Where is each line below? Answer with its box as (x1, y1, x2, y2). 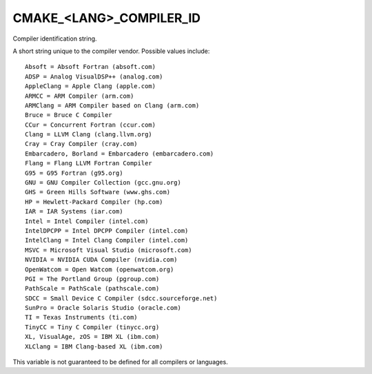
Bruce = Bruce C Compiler (25, 111, 113, 119)
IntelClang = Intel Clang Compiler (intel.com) (25, 236, 189, 245)
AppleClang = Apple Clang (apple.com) (25, 83, 156, 90)
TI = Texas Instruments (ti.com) (25, 313, 138, 322)
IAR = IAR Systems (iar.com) (25, 207, 123, 216)
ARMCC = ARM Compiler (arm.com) (25, 92, 134, 100)
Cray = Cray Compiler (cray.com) (25, 140, 138, 148)
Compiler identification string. (12, 34, 97, 43)
